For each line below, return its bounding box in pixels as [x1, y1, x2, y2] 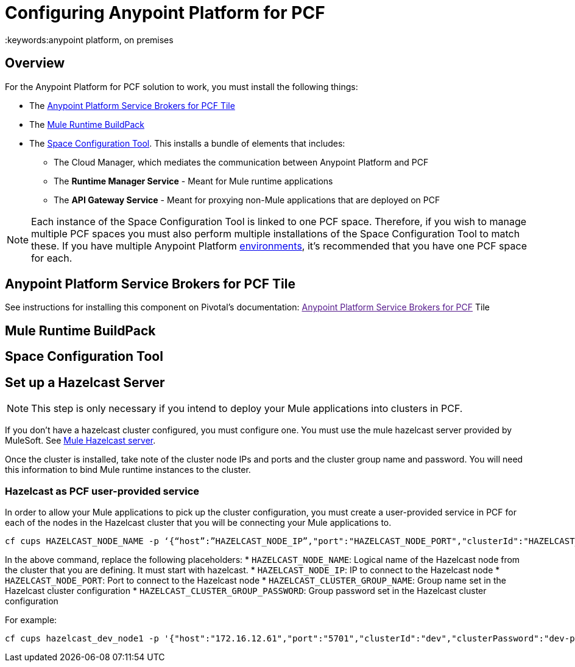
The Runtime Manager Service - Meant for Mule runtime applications [54, 175, 333, 186]
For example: [5, 614, 57, 625]
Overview [5, 55, 65, 71]
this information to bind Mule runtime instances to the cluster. [5, 464, 251, 475]
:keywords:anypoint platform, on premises [5, 34, 174, 45]
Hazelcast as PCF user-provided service [5, 484, 200, 497]
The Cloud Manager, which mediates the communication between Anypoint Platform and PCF [54, 156, 429, 167]
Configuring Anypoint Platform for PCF [5, 2, 325, 23]
